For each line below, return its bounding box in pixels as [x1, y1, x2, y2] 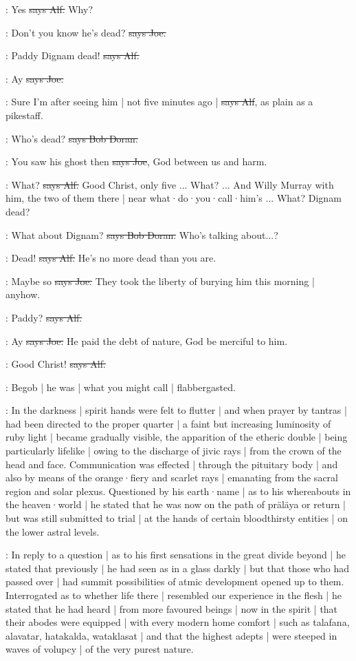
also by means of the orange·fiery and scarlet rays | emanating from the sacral [5, 470, 338, 485]
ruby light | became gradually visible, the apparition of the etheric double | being [5, 430, 348, 444]
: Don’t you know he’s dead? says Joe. [5, 25, 166, 39]
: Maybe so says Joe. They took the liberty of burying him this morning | [5, 273, 315, 288]
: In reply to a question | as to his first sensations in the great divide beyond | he [5, 547, 346, 562]
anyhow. [5, 287, 41, 302]
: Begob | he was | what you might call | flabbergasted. [5, 379, 236, 394]
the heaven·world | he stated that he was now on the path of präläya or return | [5, 497, 346, 512]
